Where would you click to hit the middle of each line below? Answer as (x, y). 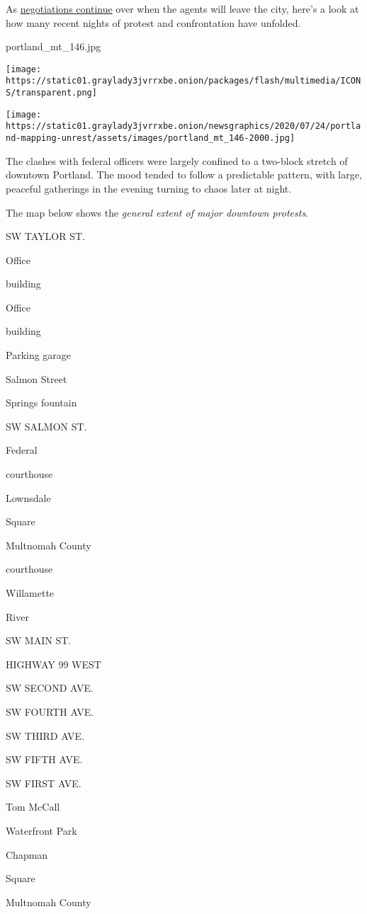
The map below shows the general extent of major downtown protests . (157, 212)
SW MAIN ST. (39, 640)
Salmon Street (36, 378)
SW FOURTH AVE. (50, 711)
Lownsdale (28, 497)
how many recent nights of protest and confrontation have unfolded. (153, 22)
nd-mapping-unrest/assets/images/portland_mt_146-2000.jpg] (151, 138)
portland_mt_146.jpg (53, 46)
